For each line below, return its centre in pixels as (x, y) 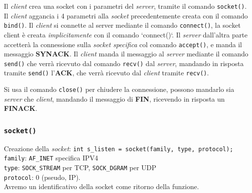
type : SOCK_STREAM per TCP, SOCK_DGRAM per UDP (80, 167)
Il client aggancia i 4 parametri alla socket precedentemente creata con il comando (126, 15)
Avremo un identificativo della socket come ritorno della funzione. (101, 186)
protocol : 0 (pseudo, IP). (42, 177)
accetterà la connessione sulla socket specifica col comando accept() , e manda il (123, 44)
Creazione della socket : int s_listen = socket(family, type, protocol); (119, 148)
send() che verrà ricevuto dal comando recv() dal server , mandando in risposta (124, 63)
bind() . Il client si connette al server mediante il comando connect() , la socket (122, 25)
